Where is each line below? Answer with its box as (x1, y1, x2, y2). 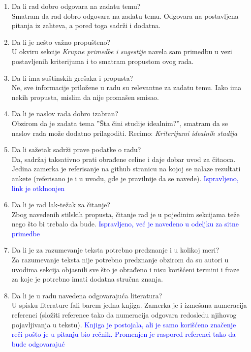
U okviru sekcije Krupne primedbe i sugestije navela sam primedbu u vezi (11, 46, 232, 57)
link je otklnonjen (11, 183, 65, 193)
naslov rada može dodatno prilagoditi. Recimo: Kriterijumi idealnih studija (11, 128, 238, 138)
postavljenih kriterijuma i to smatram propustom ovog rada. (11, 56, 194, 66)
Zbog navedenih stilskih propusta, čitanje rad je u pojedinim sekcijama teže (11, 209, 240, 219)
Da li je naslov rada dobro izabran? (11, 108, 119, 119)
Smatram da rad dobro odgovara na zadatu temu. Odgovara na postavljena (11, 10, 239, 21)
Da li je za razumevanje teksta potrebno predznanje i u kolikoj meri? (11, 245, 219, 255)
